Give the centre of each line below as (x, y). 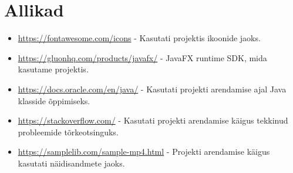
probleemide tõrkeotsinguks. (68, 132)
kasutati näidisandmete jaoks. (71, 163)
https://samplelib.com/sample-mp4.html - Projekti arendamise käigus (144, 152)
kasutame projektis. (53, 69)
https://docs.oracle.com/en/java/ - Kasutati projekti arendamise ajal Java (152, 89)
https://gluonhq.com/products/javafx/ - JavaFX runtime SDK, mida (142, 57)
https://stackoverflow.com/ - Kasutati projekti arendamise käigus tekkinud (153, 120)
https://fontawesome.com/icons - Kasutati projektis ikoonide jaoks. (139, 38)
